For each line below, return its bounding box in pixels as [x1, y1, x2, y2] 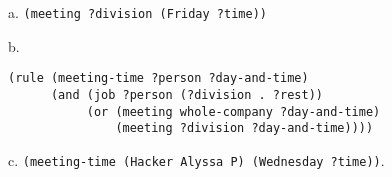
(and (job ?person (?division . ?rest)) [50, 87, 323, 102]
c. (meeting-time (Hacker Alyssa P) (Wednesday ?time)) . [8, 149, 385, 170]
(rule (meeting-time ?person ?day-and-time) [8, 71, 309, 86]
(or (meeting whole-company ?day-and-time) [86, 104, 381, 119]
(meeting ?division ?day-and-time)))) [115, 121, 374, 136]
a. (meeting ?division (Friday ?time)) [8, 2, 267, 22]
